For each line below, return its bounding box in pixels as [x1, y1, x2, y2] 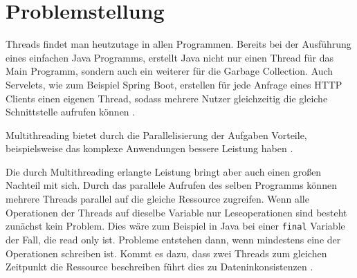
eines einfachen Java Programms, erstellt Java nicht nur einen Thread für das [6, 50, 333, 64]
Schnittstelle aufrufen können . [6, 104, 136, 119]
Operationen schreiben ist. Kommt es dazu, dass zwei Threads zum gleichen [6, 245, 327, 260]
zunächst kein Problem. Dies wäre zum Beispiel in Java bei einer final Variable [6, 219, 345, 233]
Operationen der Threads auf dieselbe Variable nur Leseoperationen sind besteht [6, 205, 347, 219]
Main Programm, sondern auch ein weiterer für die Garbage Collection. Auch [6, 64, 333, 78]
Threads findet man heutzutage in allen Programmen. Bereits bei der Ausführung [6, 37, 351, 51]
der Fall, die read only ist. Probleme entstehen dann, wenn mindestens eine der [6, 232, 341, 246]
